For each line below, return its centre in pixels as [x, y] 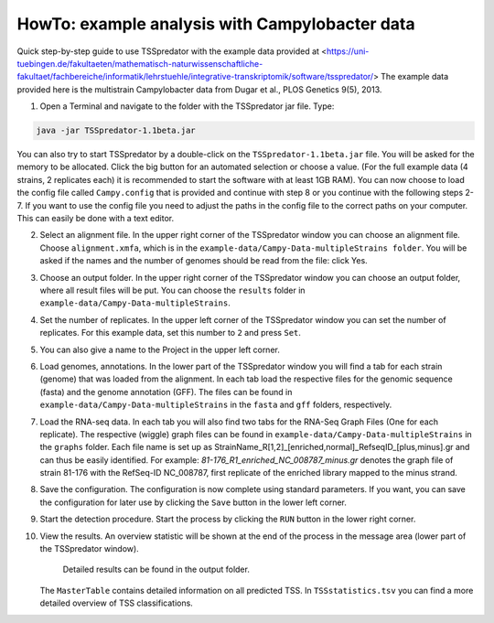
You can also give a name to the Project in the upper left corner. [160, 349]
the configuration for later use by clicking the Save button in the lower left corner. [193, 502]
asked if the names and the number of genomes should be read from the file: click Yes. [204, 261]
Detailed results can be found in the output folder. [156, 569]
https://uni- [348, 51]
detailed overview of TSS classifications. [117, 603]
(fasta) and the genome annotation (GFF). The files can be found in [166, 392]
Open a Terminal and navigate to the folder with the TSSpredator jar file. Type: [187, 106]
